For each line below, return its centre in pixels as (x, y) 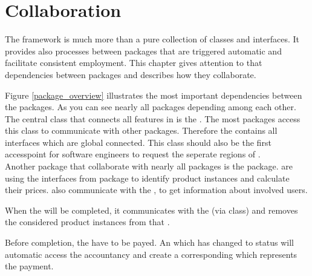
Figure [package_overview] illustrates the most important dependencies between (154, 95)
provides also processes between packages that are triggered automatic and (143, 51)
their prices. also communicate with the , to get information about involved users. (156, 190)
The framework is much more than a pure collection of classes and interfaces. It (152, 39)
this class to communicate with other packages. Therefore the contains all (141, 130)
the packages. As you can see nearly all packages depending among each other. (151, 107)
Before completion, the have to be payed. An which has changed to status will (149, 242)
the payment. (29, 266)
